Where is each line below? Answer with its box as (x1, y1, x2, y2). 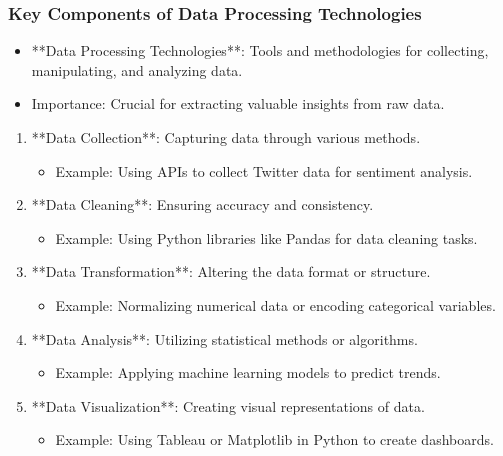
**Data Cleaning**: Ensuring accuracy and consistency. (31, 194, 374, 215)
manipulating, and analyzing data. (31, 59, 243, 80)
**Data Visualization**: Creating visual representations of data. (31, 395, 425, 416)
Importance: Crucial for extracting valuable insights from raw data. (31, 93, 445, 114)
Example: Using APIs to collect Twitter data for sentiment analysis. (55, 160, 473, 181)
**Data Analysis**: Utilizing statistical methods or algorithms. (31, 328, 418, 349)
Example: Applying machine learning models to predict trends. (55, 362, 441, 383)
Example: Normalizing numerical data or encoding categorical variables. (55, 294, 496, 315)
